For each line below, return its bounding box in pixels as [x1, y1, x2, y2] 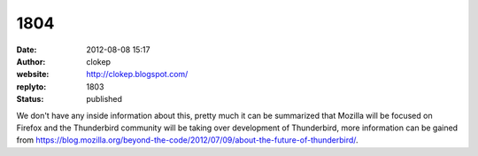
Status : [16, 94, 44, 105]
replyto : [16, 81, 47, 92]
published [86, 94, 123, 105]
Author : [16, 56, 46, 66]
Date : [16, 44, 37, 55]
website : [16, 69, 50, 80]
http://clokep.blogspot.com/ [86, 69, 189, 80]
